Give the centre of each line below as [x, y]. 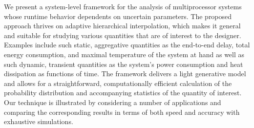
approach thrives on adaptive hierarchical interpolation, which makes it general [122, 26]
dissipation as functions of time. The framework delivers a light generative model [125, 74]
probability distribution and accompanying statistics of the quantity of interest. [123, 93]
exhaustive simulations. [39, 121]
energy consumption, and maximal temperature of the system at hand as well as [124, 54]
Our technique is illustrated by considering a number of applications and [113, 102]
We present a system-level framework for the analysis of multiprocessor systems [123, 6]
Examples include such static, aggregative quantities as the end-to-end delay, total [127, 45]
